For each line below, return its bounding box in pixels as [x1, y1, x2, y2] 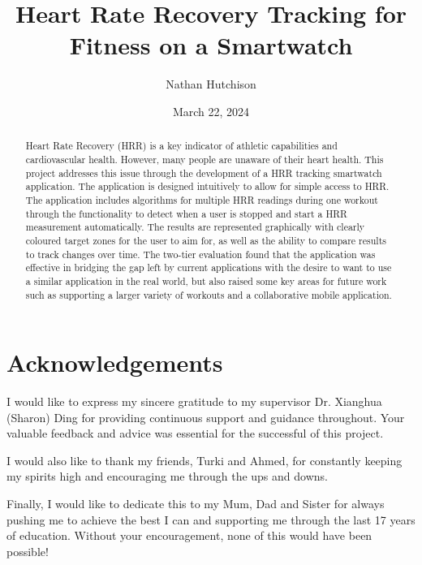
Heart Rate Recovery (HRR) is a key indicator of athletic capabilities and [25, 139, 338, 153]
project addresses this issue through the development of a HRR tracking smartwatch [25, 166, 382, 179]
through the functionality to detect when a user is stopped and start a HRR [25, 206, 347, 220]
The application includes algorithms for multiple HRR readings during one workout [25, 192, 378, 206]
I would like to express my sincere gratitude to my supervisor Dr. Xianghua [6, 393, 382, 410]
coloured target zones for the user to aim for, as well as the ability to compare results [25, 233, 386, 247]
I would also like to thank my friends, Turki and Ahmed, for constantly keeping [6, 451, 403, 468]
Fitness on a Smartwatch [69, 28, 353, 62]
